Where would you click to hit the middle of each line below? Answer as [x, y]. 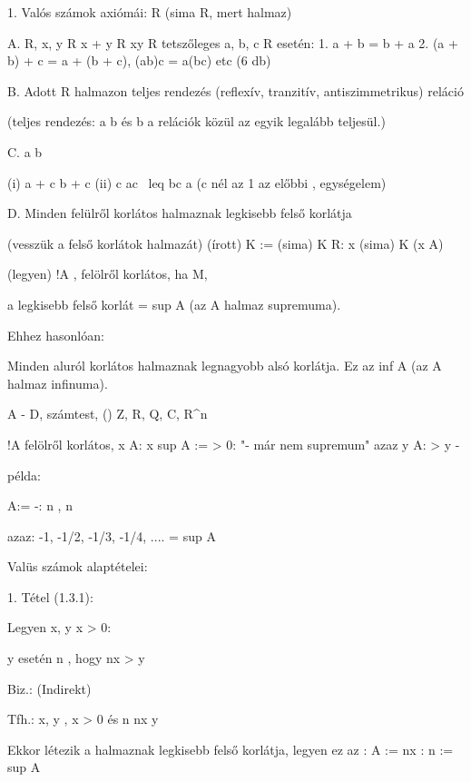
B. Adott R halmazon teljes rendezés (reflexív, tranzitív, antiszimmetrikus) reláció [235, 90]
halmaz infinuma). [58, 383]
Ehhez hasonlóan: [56, 335]
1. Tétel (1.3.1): [50, 596]
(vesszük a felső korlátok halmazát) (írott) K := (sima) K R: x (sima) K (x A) [226, 243]
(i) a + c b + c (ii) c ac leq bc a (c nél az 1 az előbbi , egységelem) [197, 182]
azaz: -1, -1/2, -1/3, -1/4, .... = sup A [112, 535]
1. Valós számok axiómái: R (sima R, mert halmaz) [150, 12]
